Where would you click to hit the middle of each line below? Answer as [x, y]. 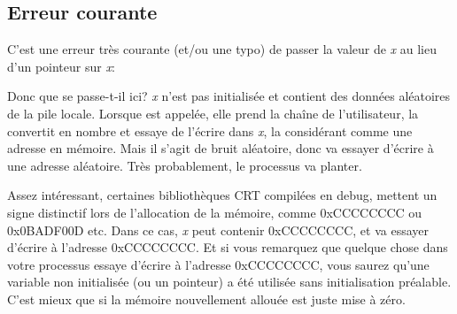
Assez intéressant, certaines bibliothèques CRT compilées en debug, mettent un [222, 195]
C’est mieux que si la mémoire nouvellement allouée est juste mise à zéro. [206, 299]
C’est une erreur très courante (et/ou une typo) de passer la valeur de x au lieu [222, 49]
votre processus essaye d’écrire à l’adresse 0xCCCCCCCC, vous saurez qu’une [218, 264]
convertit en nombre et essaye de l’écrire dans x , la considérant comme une [210, 130]
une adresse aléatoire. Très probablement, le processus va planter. [185, 165]
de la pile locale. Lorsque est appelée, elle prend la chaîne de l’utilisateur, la [213, 113]
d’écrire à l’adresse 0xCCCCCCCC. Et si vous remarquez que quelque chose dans [228, 247]
